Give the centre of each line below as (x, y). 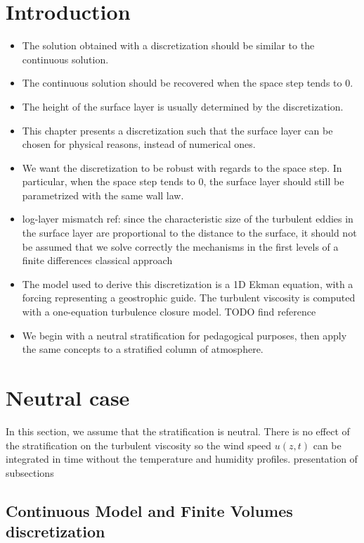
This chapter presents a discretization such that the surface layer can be (177, 130)
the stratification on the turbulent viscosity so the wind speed (139, 445)
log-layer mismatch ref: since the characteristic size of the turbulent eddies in (188, 219)
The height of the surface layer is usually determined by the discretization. (183, 106)
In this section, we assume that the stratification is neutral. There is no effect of (178, 431)
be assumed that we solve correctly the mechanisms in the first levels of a (180, 246)
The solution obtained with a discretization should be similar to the (168, 45)
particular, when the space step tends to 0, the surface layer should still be (183, 181)
